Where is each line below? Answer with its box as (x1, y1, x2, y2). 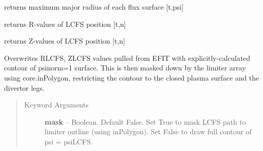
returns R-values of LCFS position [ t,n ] (4, 18, 126, 29)
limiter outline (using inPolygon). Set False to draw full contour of (44, 126, 252, 137)
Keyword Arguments (24, 99, 89, 110)
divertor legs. (4, 82, 45, 93)
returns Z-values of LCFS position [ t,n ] (4, 35, 125, 46)
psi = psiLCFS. (44, 136, 93, 146)
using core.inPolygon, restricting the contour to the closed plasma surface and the (4, 72, 259, 83)
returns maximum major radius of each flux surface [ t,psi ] (4, 2, 184, 12)
